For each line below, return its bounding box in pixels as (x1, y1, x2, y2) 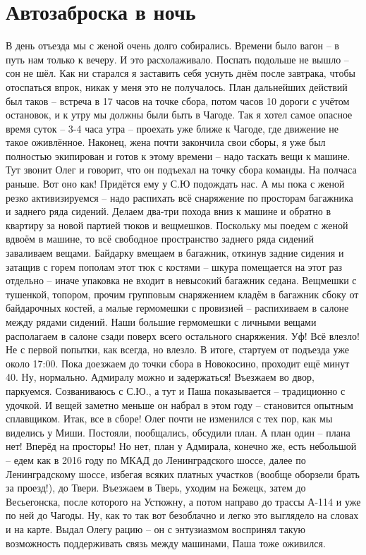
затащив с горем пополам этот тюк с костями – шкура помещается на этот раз (6, 259, 343, 274)
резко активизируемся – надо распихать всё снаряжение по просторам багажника (6, 190, 353, 205)
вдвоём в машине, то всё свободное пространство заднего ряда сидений (6, 231, 314, 246)
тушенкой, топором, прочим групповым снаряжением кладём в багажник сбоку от (6, 286, 359, 301)
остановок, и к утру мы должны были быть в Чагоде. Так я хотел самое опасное (6, 107, 353, 122)
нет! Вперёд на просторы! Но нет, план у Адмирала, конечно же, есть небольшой (6, 439, 357, 453)
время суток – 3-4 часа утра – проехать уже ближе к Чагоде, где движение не (6, 121, 339, 135)
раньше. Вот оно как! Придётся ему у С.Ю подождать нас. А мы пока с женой (6, 176, 345, 191)
